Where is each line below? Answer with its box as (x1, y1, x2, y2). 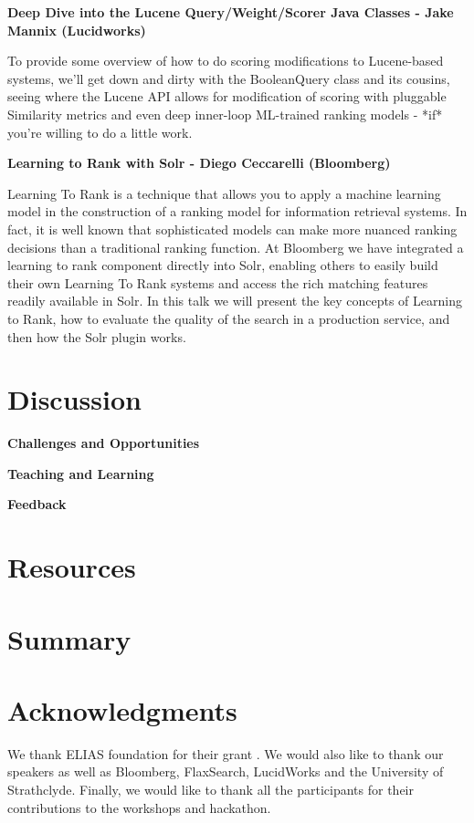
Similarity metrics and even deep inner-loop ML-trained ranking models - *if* (7, 104, 443, 123)
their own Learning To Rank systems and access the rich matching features (7, 273, 428, 292)
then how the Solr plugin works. (7, 327, 186, 346)
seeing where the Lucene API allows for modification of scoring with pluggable (7, 87, 447, 106)
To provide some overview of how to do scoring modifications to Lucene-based (7, 51, 444, 70)
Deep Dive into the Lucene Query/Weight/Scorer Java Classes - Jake (7, 3, 454, 21)
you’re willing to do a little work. (7, 122, 193, 141)
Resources (7, 548, 136, 586)
